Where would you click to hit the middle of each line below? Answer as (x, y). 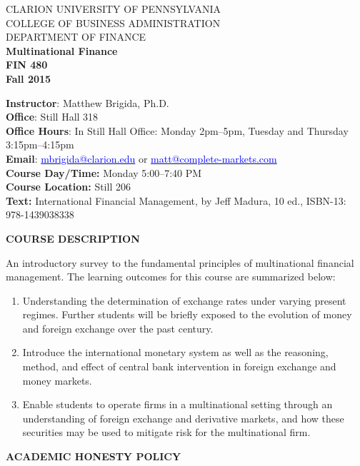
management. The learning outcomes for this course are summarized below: (171, 277)
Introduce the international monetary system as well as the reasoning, (175, 352)
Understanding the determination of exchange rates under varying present (184, 300)
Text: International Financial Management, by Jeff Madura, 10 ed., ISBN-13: (176, 200)
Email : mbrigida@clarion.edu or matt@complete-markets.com (141, 158)
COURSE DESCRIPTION (73, 238)
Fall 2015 (29, 78)
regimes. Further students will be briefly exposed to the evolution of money (187, 314)
